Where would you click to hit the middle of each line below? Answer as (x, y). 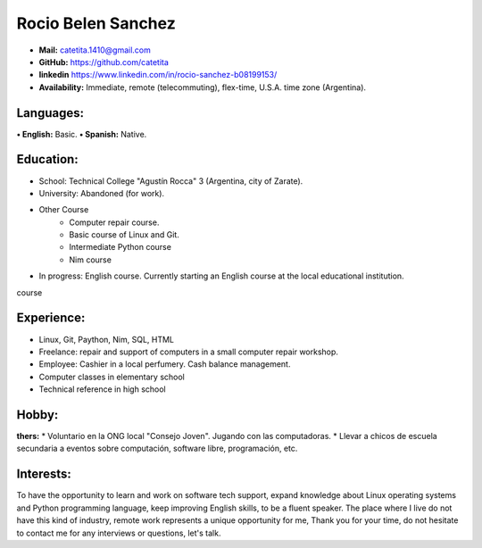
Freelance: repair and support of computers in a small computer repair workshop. (189, 352)
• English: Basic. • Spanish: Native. (82, 134)
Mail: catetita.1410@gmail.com (95, 50)
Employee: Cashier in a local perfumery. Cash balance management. (165, 364)
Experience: (51, 318)
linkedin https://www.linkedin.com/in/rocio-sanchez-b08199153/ (158, 75)
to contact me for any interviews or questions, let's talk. (119, 533)
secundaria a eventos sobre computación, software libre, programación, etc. (157, 448)
